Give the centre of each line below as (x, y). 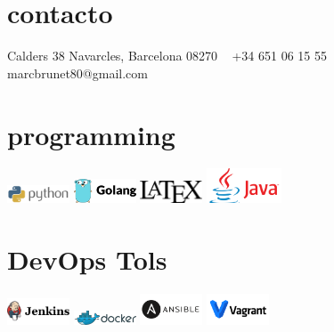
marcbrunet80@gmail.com (77, 73)
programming (91, 134)
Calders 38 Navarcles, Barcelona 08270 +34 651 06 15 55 (167, 56)
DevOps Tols (87, 259)
